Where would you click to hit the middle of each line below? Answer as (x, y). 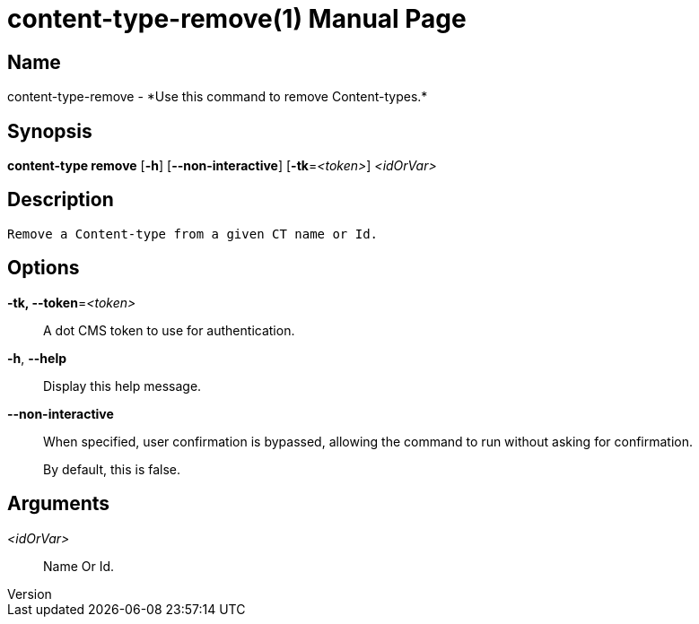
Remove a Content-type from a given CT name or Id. (193, 234)
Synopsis (50, 131)
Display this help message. (122, 386)
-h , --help (37, 358)
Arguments (59, 504)
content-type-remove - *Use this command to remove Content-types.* (218, 97)
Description (61, 200)
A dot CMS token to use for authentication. (169, 330)
